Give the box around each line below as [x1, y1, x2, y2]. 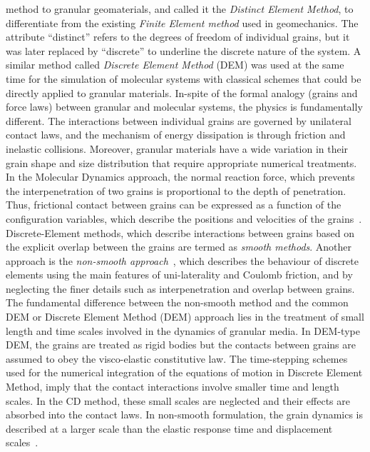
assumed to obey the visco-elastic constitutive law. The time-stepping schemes [6, 351, 348, 366]
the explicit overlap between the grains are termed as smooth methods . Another [6, 239, 352, 254]
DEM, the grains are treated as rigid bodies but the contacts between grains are [6, 337, 356, 352]
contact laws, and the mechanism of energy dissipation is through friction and [6, 127, 346, 142]
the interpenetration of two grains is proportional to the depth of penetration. [6, 183, 346, 198]
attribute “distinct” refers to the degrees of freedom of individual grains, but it [6, 29, 350, 44]
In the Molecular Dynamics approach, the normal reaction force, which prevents [6, 169, 355, 184]
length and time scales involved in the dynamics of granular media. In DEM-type [6, 323, 360, 338]
